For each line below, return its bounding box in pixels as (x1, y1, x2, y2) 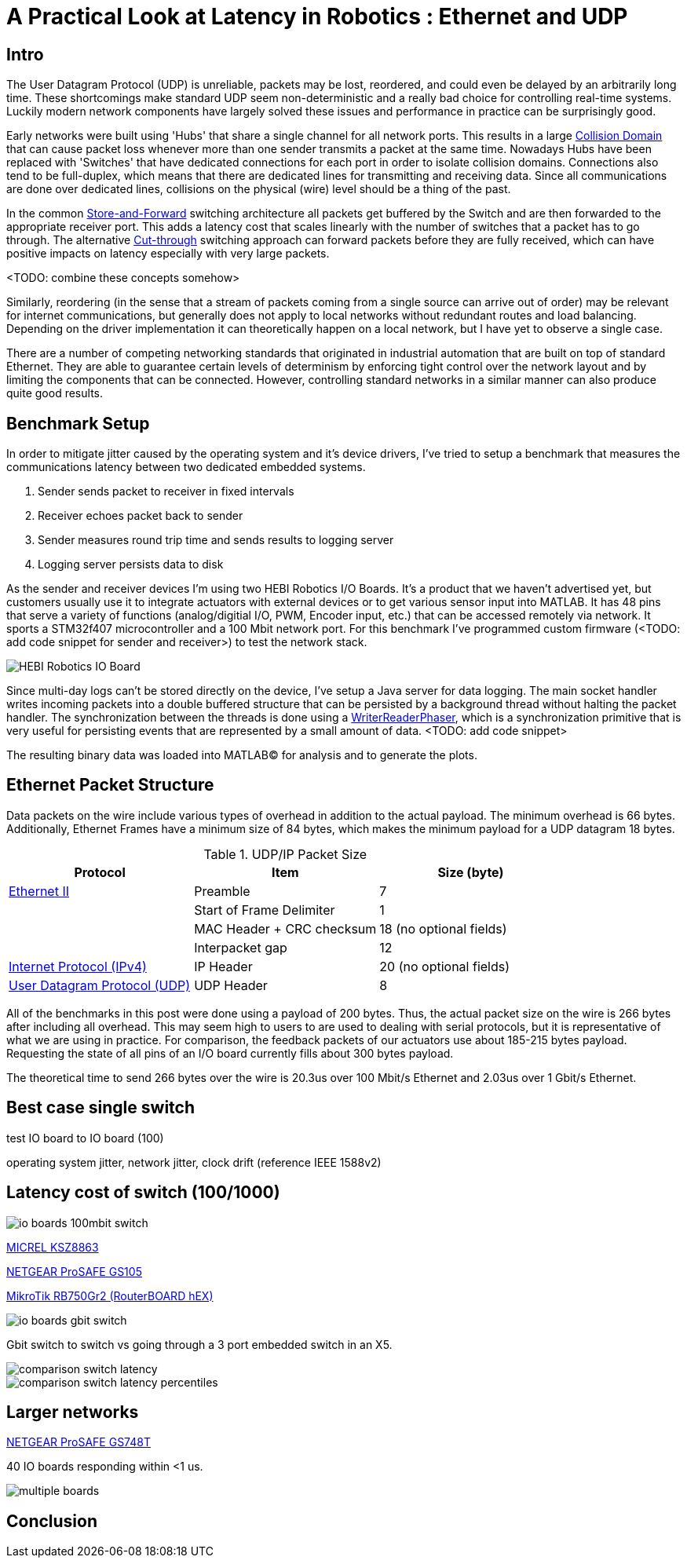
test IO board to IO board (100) (6, 1131, 164, 1145)
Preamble (194, 882, 250, 899)
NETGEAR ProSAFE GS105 (6, 1264, 142, 1278)
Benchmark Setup (6, 413, 150, 433)
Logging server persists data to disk (38, 557, 224, 572)
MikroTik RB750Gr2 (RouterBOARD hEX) (6, 1288, 214, 1303)
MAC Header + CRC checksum (194, 920, 377, 937)
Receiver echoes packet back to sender (38, 509, 243, 523)
